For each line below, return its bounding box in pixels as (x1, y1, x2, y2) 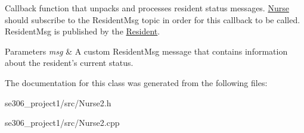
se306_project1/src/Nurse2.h (5, 96, 111, 109)
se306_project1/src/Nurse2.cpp (5, 116, 120, 129)
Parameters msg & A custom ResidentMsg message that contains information (5, 45, 288, 57)
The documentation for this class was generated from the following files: (5, 76, 268, 88)
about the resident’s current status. (5, 56, 134, 69)
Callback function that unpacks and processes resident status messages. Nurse (5, 2, 289, 14)
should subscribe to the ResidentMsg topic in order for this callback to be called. (5, 13, 300, 26)
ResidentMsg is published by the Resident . (5, 25, 160, 37)
